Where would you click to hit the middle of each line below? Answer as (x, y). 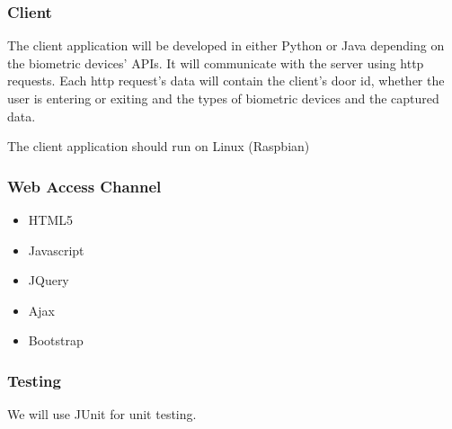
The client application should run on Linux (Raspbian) (159, 146)
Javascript (56, 250)
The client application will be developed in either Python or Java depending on (226, 45)
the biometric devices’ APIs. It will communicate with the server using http (216, 63)
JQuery (49, 280)
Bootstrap (56, 340)
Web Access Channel (84, 186)
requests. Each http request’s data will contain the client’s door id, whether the (226, 80)
